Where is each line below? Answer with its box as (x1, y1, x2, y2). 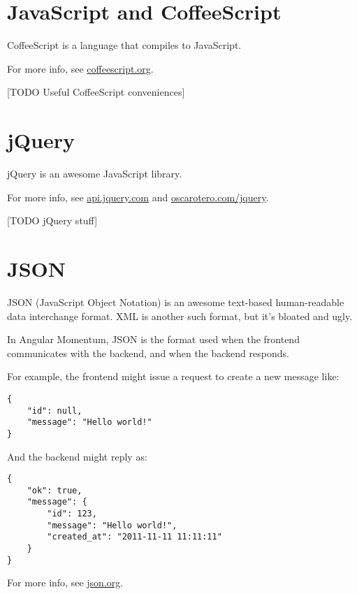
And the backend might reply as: (7, 449, 147, 463)
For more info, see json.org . (7, 575, 124, 590)
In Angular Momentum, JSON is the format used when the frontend (7, 332, 300, 347)
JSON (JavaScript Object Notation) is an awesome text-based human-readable (7, 294, 344, 309)
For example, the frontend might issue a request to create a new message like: (7, 369, 340, 384)
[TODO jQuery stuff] (7, 213, 98, 228)
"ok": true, (27, 485, 82, 495)
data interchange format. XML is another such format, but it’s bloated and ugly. (7, 308, 353, 323)
